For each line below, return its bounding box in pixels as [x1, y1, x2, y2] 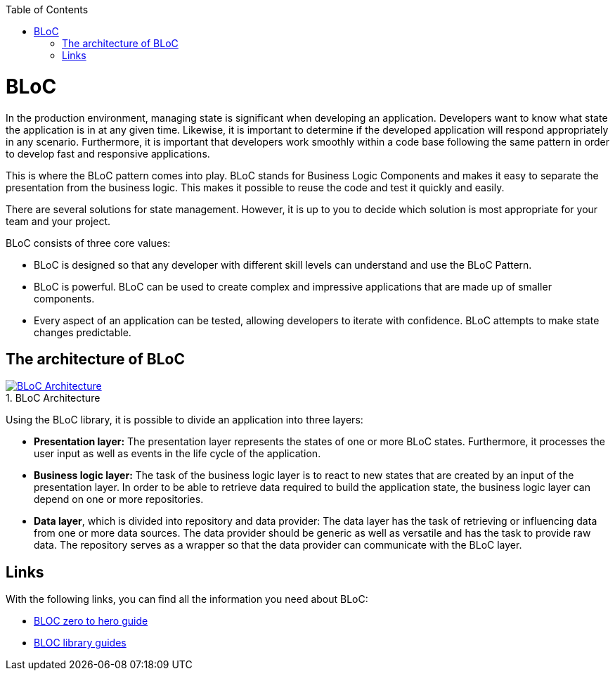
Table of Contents [6, 4, 89, 15]
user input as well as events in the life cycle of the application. [34, 447, 321, 460]
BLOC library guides [34, 637, 127, 649]
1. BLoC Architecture [6, 392, 101, 404]
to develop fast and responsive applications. [6, 147, 210, 160]
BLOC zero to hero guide [34, 615, 148, 627]
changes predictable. [34, 326, 131, 338]
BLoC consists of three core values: [6, 236, 171, 249]
